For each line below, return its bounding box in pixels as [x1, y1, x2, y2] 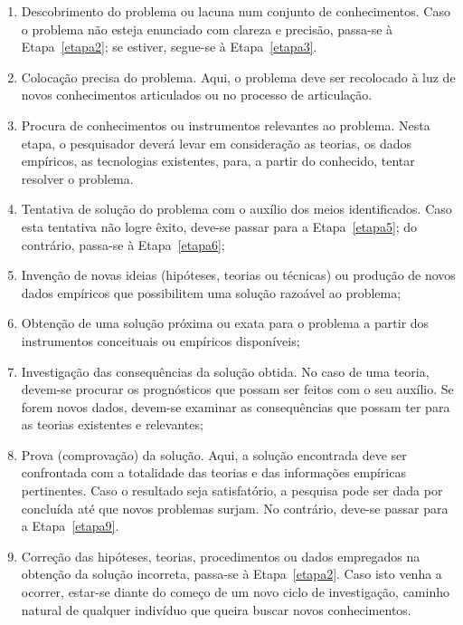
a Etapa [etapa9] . [21, 516, 119, 535]
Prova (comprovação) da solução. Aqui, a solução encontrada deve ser [21, 445, 407, 464]
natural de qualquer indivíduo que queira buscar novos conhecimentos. [21, 600, 411, 619]
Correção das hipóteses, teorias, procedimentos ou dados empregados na [21, 546, 420, 565]
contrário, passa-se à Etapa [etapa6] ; [21, 235, 225, 254]
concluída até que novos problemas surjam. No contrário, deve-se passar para [21, 498, 449, 517]
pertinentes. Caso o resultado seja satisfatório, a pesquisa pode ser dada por [21, 481, 443, 500]
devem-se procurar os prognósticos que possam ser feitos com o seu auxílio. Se [21, 380, 454, 399]
